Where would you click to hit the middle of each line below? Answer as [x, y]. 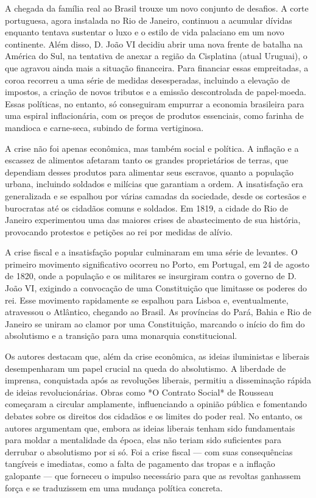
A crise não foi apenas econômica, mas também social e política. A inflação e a [152, 148]
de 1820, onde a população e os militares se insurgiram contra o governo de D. [151, 276]
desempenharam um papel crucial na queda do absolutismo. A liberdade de [146, 368]
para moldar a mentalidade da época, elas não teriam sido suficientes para [143, 440]
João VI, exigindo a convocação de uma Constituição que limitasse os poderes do [156, 288]
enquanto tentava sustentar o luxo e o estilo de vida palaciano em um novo [145, 32]
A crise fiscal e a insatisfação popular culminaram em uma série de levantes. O [151, 252]
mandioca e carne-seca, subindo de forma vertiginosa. [104, 127]
